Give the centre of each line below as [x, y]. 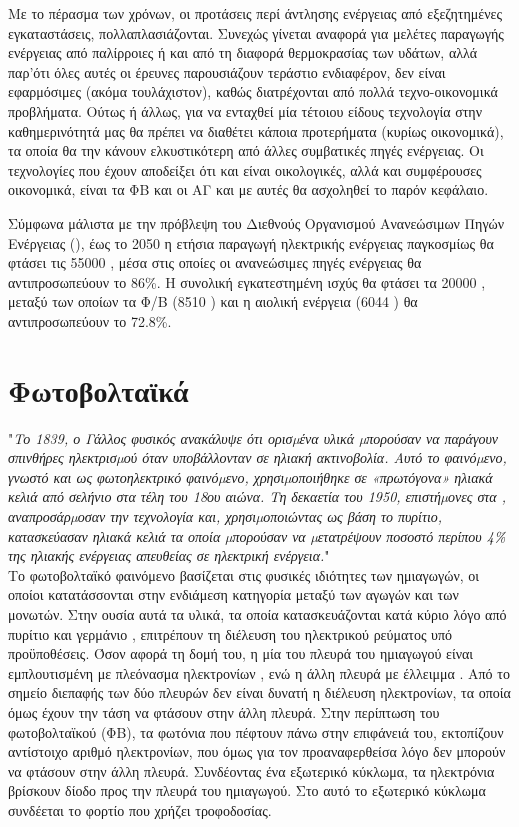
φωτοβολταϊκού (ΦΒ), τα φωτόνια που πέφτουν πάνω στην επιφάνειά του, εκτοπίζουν [256, 731]
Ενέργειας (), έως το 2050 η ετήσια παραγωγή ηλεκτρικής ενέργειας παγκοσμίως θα [251, 242]
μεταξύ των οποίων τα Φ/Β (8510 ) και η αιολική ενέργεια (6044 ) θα [213, 301]
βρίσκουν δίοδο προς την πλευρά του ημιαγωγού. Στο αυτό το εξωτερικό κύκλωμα [247, 790]
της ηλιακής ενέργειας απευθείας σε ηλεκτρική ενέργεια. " [169, 555]
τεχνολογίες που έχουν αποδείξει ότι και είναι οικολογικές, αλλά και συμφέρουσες [245, 169]
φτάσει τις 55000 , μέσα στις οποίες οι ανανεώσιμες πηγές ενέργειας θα [215, 262]
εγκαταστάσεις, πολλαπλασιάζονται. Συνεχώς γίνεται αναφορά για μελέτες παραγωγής [256, 32]
